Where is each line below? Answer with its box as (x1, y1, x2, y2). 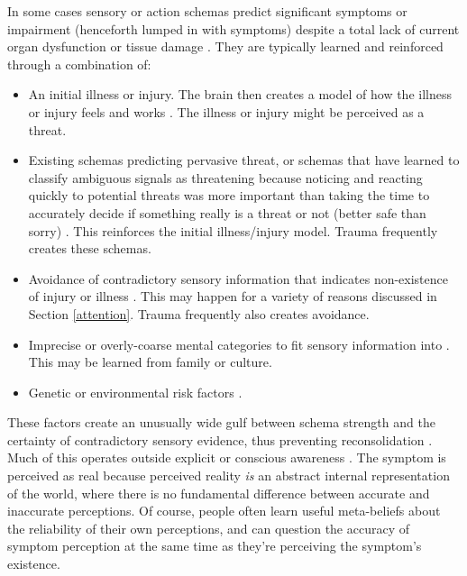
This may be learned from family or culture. (28, 352, 272, 371)
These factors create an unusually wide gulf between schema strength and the (7, 413, 435, 432)
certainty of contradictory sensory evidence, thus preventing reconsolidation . (7, 430, 433, 449)
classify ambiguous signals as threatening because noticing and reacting (28, 168, 423, 187)
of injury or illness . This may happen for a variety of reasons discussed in (28, 287, 437, 306)
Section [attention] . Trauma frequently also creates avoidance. (28, 304, 370, 323)
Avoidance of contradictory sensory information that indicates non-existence (28, 269, 449, 288)
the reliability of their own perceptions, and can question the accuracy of (7, 518, 409, 537)
